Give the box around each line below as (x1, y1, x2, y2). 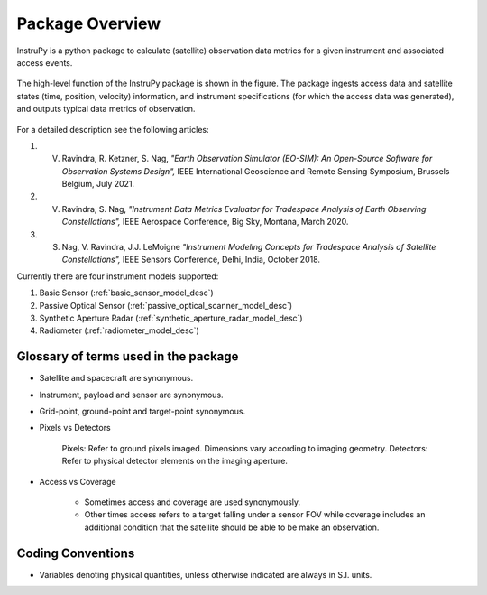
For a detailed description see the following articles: (16, 124, 209, 135)
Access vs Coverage (39, 476, 116, 487)
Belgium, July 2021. (61, 179, 135, 190)
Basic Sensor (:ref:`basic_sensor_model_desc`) (39, 287, 214, 298)
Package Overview (16, 14, 161, 33)
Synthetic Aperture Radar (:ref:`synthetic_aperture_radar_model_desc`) (39, 312, 303, 323)
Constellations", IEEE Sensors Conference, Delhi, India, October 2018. (61, 254, 320, 265)
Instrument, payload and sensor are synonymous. (39, 389, 225, 400)
